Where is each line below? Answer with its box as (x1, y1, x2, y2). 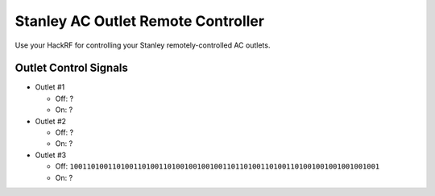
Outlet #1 (35, 82, 65, 92)
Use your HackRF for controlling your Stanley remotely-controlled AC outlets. (14, 40, 271, 50)
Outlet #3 (35, 150, 67, 160)
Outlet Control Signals (14, 61, 129, 75)
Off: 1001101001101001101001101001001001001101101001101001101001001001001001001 (55, 161, 380, 171)
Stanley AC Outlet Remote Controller (14, 12, 265, 30)
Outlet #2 (35, 116, 67, 126)
